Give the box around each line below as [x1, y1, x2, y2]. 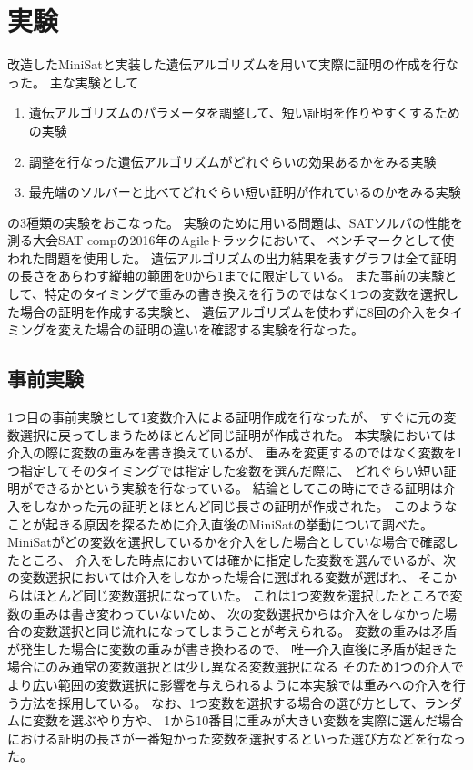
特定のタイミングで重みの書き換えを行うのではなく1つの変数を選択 [44, 284, 446, 303]
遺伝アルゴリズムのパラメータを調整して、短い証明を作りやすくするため [28, 103, 460, 122]
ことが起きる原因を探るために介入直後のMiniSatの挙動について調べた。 [7, 514, 433, 533]
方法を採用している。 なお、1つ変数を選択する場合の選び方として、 [19, 693, 425, 712]
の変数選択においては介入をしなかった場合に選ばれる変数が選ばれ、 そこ [7, 568, 445, 587]
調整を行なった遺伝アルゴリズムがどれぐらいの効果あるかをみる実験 [28, 151, 437, 170]
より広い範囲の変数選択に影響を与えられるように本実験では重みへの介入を [7, 674, 453, 693]
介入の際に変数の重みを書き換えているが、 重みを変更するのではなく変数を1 [7, 443, 463, 462]
